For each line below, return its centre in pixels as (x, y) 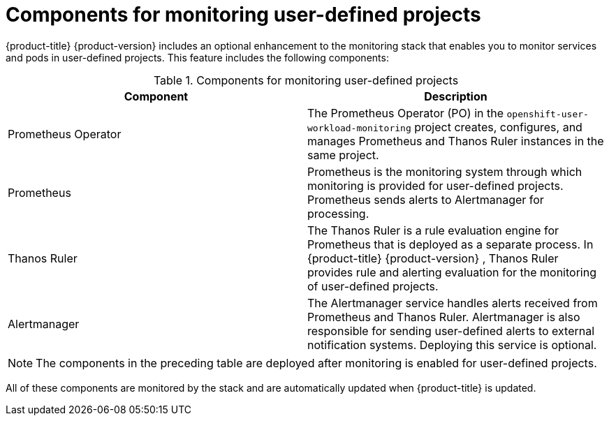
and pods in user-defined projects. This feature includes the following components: (197, 57)
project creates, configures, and (498, 127)
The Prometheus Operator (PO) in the (405, 113)
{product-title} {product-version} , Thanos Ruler (433, 258)
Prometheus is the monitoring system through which (445, 171)
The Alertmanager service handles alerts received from (453, 303)
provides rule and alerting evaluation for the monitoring (452, 272)
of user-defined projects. (373, 286)
